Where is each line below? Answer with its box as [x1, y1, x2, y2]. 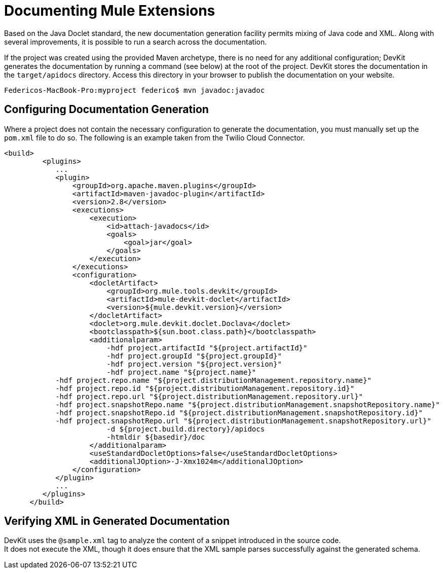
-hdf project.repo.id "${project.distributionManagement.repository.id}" [55, 384, 355, 392]
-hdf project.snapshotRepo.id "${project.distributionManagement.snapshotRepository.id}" [55, 408, 423, 417]
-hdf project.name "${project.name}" [106, 368, 256, 376]
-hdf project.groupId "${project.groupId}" [106, 351, 282, 360]
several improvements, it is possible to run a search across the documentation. [4, 37, 267, 46]
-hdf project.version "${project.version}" [106, 360, 282, 368]
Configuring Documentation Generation [4, 103, 209, 116]
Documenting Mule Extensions [4, 2, 215, 19]
